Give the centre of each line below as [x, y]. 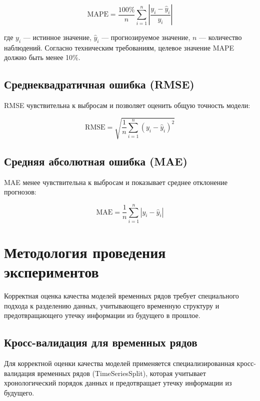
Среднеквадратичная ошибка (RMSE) [99, 84]
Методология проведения [85, 252]
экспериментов [51, 272]
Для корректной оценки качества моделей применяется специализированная [119, 363]
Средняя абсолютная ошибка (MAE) [96, 161]
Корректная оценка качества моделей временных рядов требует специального [121, 296]
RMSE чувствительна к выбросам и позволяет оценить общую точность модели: [127, 105]
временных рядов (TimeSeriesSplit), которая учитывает [121, 373]
